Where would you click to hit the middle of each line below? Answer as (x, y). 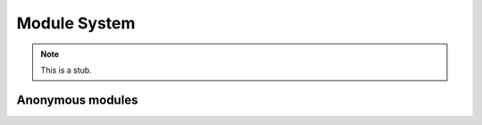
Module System (76, 23)
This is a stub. (66, 70)
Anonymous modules (77, 100)
